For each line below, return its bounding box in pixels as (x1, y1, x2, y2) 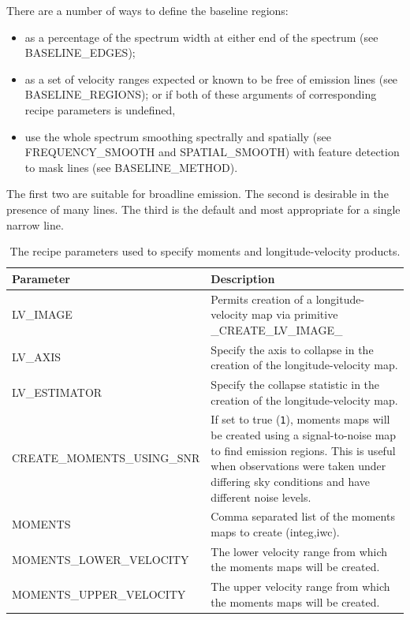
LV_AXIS (12, 349, 61, 365)
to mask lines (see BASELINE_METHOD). (24, 159, 238, 175)
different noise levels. (211, 488, 311, 505)
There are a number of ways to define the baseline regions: (6, 2, 289, 18)
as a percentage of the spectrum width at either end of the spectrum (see (24, 28, 378, 45)
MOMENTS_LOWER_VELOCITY (12, 551, 189, 567)
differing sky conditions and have (211, 472, 370, 489)
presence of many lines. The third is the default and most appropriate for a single (6, 200, 401, 217)
